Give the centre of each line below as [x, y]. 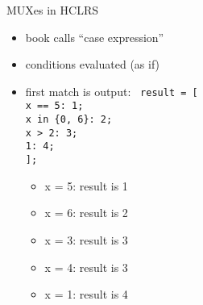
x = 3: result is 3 [86, 239]
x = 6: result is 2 [86, 213]
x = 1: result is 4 [86, 294]
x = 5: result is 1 [86, 185]
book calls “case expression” [95, 37]
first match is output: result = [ [112, 91]
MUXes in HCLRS [53, 10]
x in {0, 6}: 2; [69, 120]
